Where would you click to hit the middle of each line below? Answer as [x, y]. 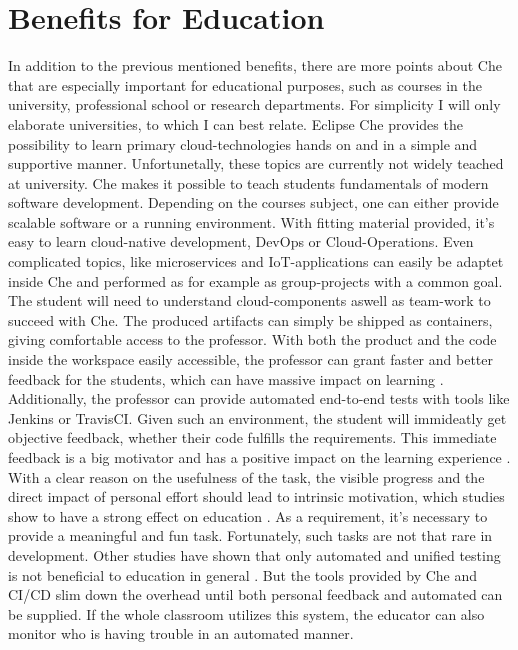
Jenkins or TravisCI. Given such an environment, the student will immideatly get [257, 417]
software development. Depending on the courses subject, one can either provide [253, 202]
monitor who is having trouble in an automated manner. [181, 633]
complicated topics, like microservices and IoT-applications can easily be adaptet [256, 261]
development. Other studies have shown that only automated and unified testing [254, 554]
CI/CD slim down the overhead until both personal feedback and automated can [255, 594]
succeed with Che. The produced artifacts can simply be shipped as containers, [250, 319]
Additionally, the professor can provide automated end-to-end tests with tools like [259, 398]
